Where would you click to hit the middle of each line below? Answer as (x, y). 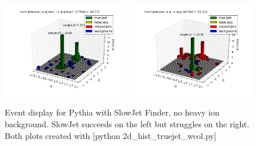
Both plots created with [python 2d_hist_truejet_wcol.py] (111, 135)
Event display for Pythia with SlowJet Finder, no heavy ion (112, 112)
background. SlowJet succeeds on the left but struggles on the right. (127, 124)
